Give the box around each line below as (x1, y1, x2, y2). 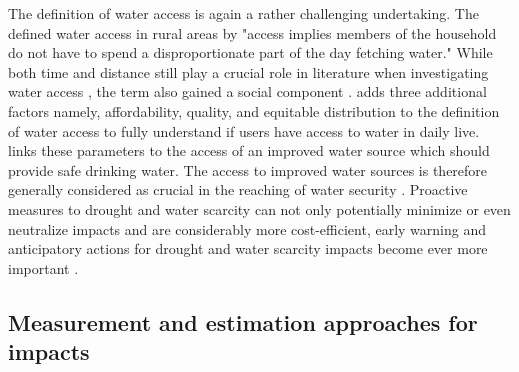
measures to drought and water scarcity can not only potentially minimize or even (8, 198, 511, 219)
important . (8, 257, 79, 278)
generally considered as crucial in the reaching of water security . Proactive (8, 179, 468, 200)
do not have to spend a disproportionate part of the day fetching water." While (8, 42, 493, 63)
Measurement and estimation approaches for (8, 306, 478, 337)
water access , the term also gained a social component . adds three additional (8, 81, 487, 102)
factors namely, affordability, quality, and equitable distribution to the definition (8, 100, 500, 121)
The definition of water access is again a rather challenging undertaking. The (8, 3, 479, 23)
